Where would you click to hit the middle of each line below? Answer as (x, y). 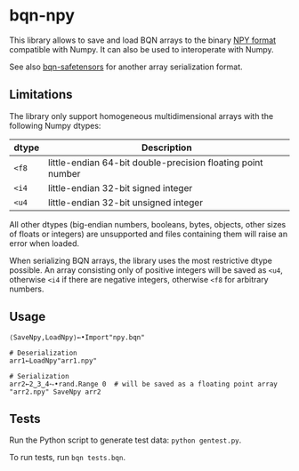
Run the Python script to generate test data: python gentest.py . (125, 440)
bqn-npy (42, 16)
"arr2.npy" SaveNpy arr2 (55, 392)
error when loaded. (44, 243)
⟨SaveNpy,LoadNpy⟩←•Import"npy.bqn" (77, 337)
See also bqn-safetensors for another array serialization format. (126, 67)
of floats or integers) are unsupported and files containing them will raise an (148, 234)
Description (167, 148)
